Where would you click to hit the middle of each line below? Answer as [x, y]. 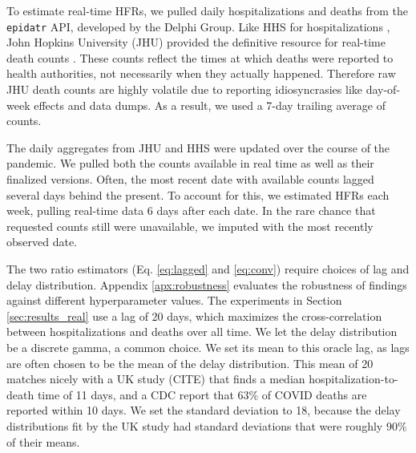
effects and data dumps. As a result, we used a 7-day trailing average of [210, 105]
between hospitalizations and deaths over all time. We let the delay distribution [202, 332]
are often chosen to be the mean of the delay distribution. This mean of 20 [190, 363]
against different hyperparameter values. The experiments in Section [174, 300]
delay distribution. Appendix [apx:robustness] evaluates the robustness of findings [207, 284]
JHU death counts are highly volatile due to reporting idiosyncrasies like [185, 89]
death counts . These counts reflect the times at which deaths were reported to [200, 57]
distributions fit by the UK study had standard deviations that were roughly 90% [207, 425]
